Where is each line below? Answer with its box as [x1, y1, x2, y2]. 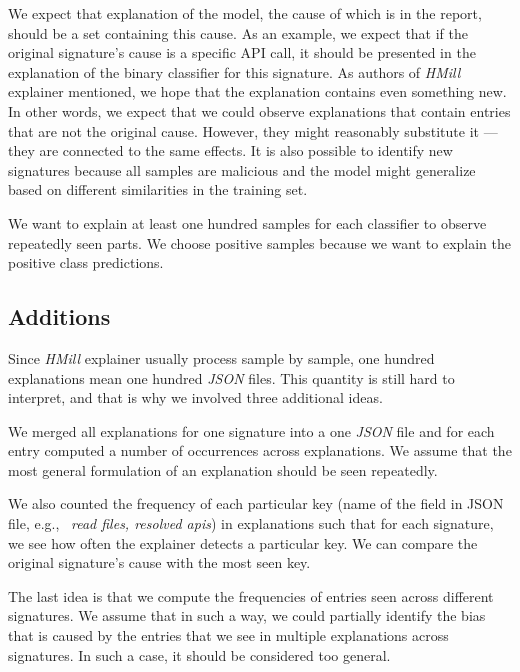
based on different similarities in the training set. [8, 179, 308, 200]
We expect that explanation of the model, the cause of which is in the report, [8, 3, 482, 23]
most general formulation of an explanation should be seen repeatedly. [8, 459, 438, 480]
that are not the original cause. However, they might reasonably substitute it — [8, 120, 498, 141]
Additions [8, 301, 111, 332]
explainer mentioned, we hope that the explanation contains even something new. [8, 81, 507, 102]
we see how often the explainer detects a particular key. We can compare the [8, 532, 478, 553]
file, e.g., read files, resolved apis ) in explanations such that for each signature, [8, 513, 494, 534]
